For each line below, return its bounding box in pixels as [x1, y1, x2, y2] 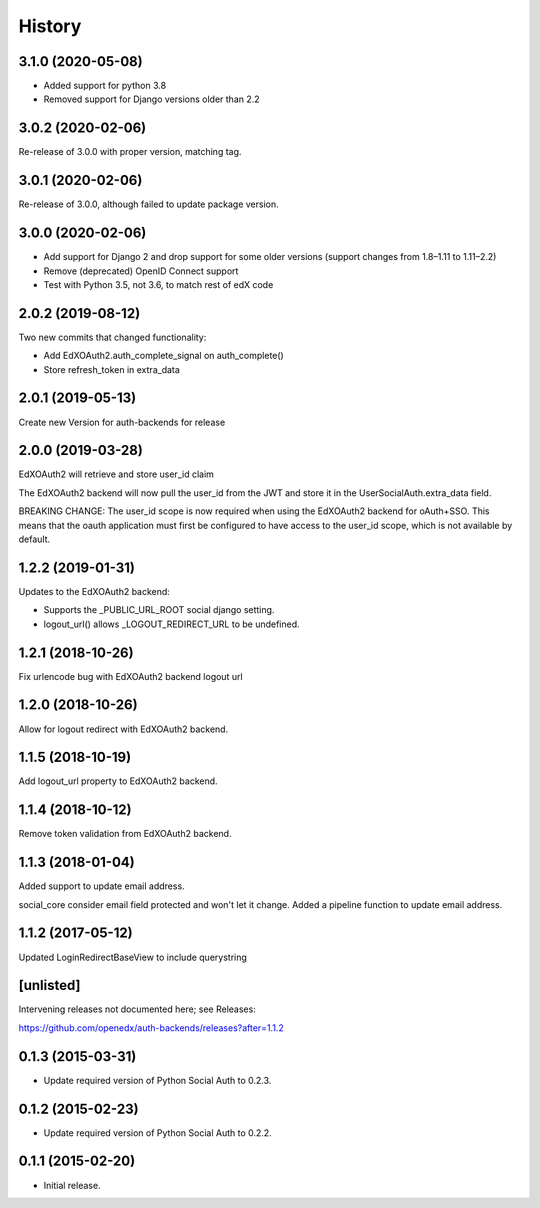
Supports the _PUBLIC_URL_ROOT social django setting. [43, 604, 275, 616]
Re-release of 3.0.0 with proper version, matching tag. [18, 146, 242, 158]
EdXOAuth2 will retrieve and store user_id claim [18, 468, 215, 480]
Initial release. [43, 1179, 101, 1191]
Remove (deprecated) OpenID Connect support [43, 265, 239, 277]
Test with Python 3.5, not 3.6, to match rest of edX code [43, 278, 274, 290]
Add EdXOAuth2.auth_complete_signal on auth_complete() [43, 350, 284, 362]
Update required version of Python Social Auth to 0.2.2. [43, 1126, 272, 1139]
